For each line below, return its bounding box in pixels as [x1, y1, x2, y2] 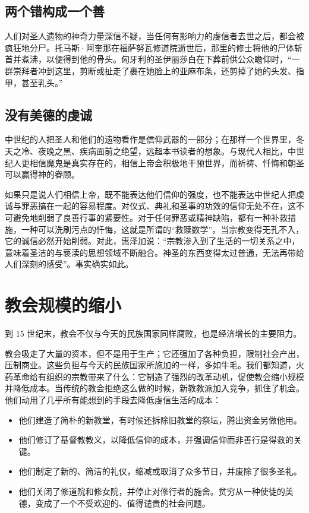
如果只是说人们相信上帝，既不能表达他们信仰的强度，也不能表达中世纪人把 [5, 188, 296, 200]
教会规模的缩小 [5, 293, 122, 317]
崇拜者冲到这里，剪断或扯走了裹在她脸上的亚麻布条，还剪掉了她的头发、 [12, 64, 296, 77]
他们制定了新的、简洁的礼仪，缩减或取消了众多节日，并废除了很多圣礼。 [18, 465, 302, 477]
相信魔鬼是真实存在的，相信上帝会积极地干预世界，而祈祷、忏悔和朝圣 [29, 156, 304, 169]
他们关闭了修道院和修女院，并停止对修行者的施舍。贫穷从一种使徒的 [18, 484, 285, 497]
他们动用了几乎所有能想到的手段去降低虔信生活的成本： [5, 394, 221, 406]
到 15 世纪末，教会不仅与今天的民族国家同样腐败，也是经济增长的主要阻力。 [5, 327, 302, 340]
